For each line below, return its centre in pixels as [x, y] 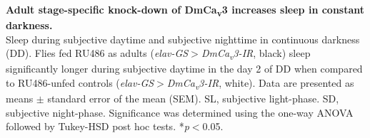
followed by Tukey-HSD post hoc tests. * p [97, 126]
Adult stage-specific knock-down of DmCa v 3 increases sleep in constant [185, 10]
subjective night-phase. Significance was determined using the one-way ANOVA [180, 112]
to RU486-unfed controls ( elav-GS [80, 83]
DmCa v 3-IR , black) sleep [256, 54]
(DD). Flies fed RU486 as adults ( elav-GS [97, 53]
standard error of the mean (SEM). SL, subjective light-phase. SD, [193, 99]
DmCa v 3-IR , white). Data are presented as [260, 84]
